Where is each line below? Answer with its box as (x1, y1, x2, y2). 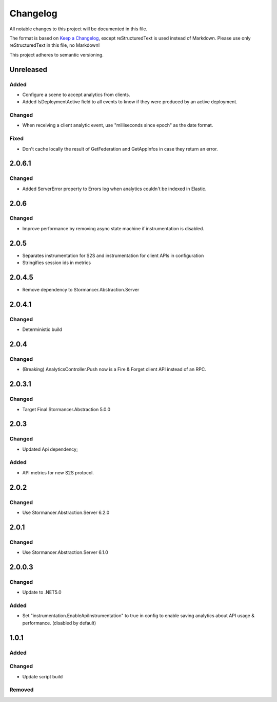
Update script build (22, 673, 63, 679)
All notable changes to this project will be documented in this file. (9, 26, 148, 32)
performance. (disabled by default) (22, 620, 96, 626)
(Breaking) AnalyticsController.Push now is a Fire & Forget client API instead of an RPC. (22, 366, 206, 373)
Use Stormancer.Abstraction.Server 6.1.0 (22, 549, 109, 556)
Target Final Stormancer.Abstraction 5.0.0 (22, 406, 111, 412)
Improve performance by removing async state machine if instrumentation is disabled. (22, 225, 205, 231)
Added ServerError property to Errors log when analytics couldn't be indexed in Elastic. (22, 186, 207, 192)
